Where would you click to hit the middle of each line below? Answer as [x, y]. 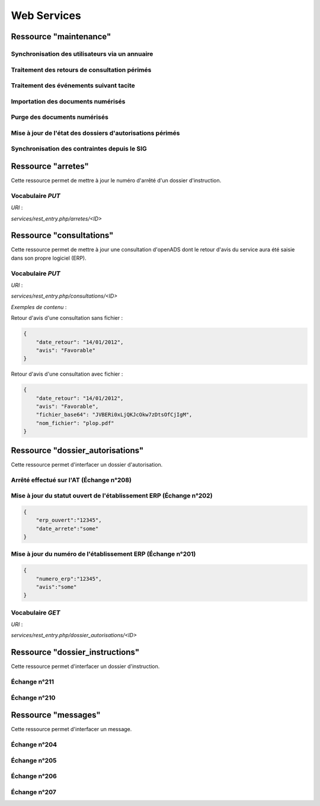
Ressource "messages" [56, 715]
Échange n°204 [34, 745]
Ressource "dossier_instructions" [75, 652]
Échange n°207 [33, 792]
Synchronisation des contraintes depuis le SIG [79, 149]
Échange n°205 [34, 760]
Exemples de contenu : [39, 307]
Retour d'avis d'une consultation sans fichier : [67, 318]
